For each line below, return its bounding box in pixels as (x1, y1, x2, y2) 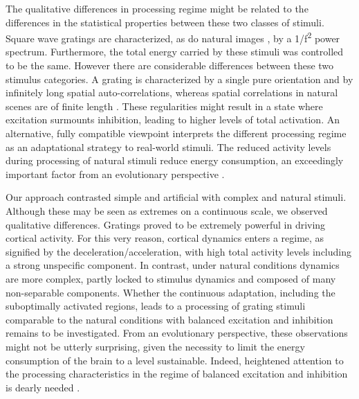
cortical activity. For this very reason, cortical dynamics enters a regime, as (6, 231, 324, 245)
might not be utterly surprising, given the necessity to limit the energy (6, 339, 305, 353)
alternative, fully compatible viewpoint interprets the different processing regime (6, 126, 347, 140)
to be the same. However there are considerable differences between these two (6, 58, 334, 73)
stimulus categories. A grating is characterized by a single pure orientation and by (6, 71, 353, 86)
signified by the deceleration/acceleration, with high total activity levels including (6, 244, 351, 258)
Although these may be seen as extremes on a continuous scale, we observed (6, 203, 328, 218)
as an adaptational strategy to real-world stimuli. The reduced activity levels (6, 139, 331, 154)
